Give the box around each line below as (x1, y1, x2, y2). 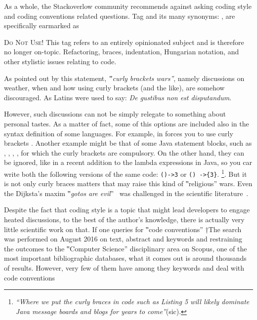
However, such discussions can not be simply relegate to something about (4, 109, 226, 119)
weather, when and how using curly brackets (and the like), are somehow (4, 82, 225, 93)
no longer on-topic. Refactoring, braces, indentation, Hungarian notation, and (4, 46, 239, 57)
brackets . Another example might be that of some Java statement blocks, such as (4, 138, 252, 148)
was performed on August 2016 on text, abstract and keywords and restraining (4, 234, 243, 244)
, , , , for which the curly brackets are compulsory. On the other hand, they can (4, 147, 245, 158)
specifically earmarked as (4, 20, 79, 31)
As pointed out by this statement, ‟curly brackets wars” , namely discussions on (4, 73, 245, 83)
